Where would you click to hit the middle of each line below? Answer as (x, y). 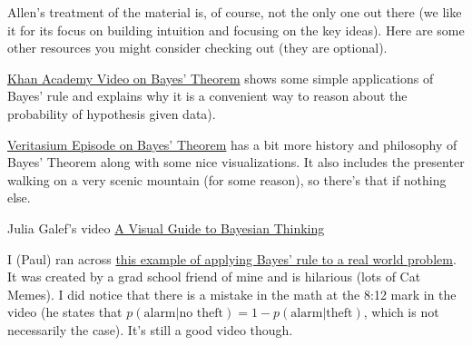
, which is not (401, 312)
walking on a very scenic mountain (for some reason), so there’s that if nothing (227, 179)
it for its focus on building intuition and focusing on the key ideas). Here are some (236, 30)
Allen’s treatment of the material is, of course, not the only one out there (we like (235, 12)
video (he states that (65, 312)
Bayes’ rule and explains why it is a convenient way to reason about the (207, 96)
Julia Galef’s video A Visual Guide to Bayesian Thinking (166, 227)
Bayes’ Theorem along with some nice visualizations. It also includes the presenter (236, 162)
